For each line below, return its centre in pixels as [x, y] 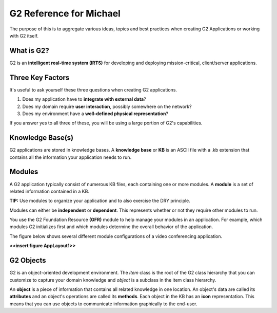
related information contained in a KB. [50, 191]
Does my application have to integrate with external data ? [84, 99]
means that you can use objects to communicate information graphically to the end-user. [103, 304]
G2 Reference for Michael [65, 13]
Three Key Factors [39, 77]
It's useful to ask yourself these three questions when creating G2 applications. [93, 89]
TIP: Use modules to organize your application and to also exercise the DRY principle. [100, 201]
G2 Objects [28, 260]
